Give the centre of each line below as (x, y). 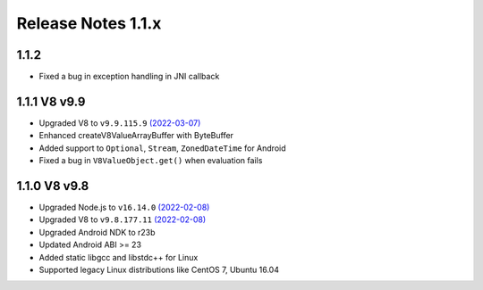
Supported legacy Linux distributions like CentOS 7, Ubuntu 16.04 (159, 269)
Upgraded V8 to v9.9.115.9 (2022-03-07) (120, 123)
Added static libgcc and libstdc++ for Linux (119, 257)
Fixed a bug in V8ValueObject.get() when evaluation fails (151, 161)
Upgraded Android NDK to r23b (97, 232)
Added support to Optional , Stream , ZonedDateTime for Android (162, 148)
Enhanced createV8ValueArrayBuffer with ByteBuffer (136, 136)
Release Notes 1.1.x (89, 23)
